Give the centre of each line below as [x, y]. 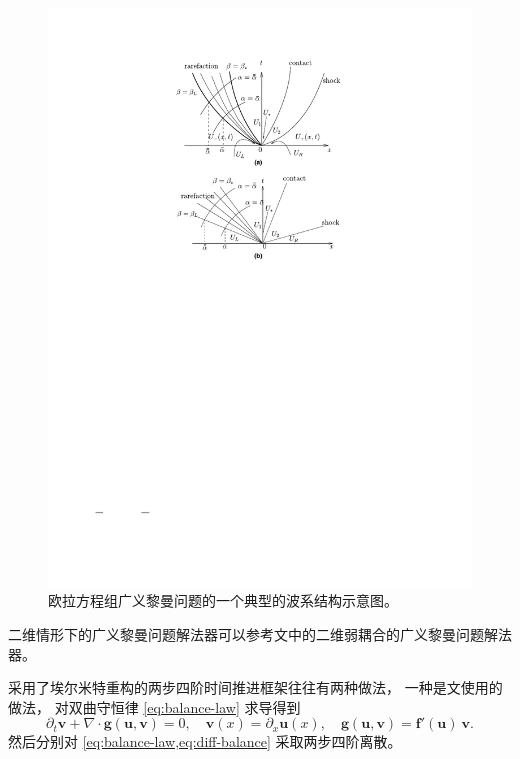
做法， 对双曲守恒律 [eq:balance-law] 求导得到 [154, 706]
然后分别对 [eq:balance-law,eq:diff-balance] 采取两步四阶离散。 [205, 741]
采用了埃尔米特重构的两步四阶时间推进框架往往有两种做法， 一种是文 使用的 [255, 687]
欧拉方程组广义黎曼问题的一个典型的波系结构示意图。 [223, 600]
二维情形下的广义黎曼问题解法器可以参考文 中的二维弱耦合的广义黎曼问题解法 [260, 634]
